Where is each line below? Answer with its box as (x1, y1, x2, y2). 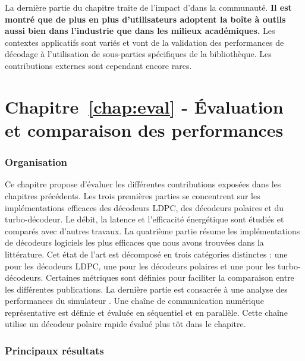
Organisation (5, 155, 68, 169)
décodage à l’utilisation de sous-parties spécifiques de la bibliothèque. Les (5, 48, 272, 60)
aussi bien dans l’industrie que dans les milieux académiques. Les (5, 24, 275, 37)
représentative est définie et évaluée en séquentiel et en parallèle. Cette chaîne (5, 306, 288, 318)
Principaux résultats (5, 343, 104, 357)
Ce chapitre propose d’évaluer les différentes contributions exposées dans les (5, 178, 281, 190)
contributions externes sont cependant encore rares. (5, 59, 192, 71)
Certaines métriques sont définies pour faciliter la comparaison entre (45, 271, 294, 284)
